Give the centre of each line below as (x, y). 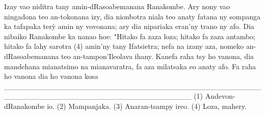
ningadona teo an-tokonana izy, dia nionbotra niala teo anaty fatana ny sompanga (132, 16)
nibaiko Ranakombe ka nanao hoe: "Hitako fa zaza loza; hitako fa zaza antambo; (130, 36)
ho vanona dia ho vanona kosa (51, 76)
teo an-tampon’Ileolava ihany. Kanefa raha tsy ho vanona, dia (157, 56)
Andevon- (220, 96)
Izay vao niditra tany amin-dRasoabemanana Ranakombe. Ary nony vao (117, 6)
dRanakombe (24, 106)
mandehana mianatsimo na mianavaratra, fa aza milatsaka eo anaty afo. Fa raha (130, 66)
